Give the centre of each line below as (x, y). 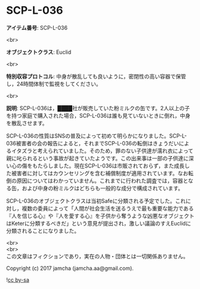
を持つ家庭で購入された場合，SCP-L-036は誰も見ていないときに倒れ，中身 (99, 115)
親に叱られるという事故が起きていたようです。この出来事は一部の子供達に (98, 158)
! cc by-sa (18, 279)
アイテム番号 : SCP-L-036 (37, 28)
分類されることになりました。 (43, 230)
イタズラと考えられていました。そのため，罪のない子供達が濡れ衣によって (102, 151)
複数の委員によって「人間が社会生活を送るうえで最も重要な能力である (108, 208)
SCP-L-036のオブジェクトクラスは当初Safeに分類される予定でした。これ (96, 200)
